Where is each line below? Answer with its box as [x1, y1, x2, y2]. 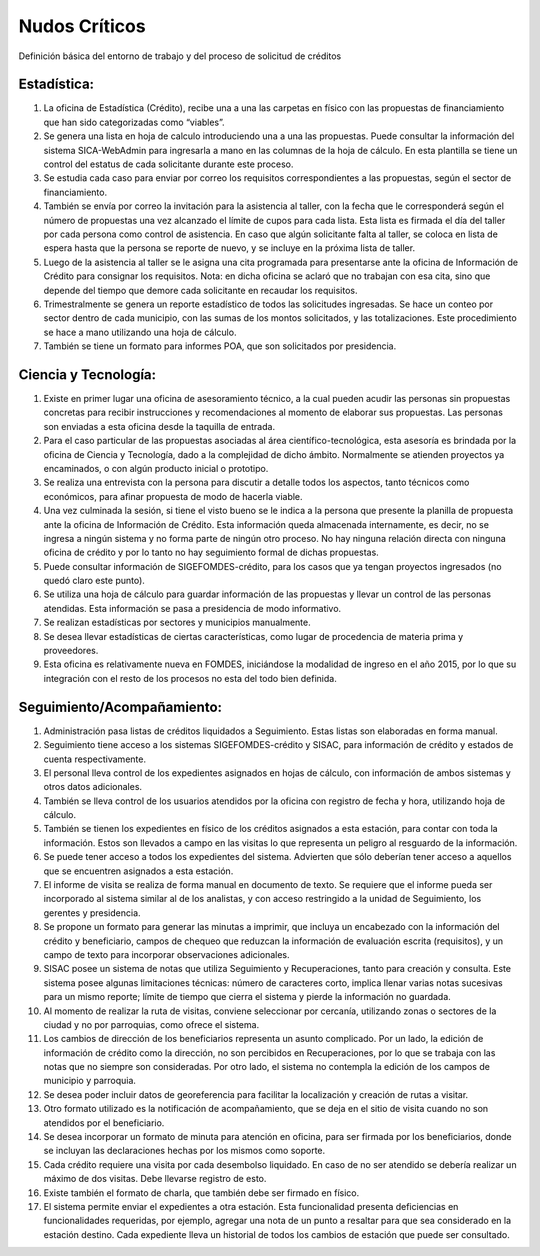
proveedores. [43, 645, 99, 657]
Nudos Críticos [18, 15, 146, 37]
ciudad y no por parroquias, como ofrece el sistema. [43, 1018, 260, 1030]
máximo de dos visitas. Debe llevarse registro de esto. [43, 1173, 267, 1185]
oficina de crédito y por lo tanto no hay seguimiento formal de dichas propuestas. [43, 546, 379, 559]
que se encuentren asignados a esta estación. [43, 865, 234, 877]
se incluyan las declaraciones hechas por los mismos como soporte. [43, 1145, 326, 1157]
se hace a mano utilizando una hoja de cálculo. [43, 326, 237, 338]
